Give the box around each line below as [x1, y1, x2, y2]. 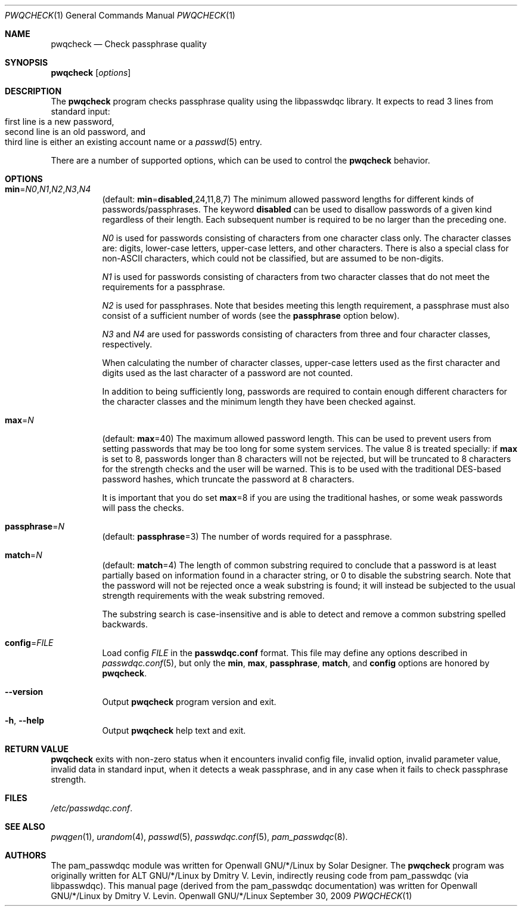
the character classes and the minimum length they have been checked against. [102, 396, 416, 407]
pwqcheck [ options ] [51, 67, 131, 78]
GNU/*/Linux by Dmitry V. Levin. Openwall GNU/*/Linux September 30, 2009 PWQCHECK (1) [51, 891, 412, 901]
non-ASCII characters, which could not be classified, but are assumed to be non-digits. [102, 253, 444, 263]
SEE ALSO [5, 821, 45, 832]
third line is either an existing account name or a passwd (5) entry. [5, 137, 262, 147]
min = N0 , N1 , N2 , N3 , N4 [5, 184, 91, 194]
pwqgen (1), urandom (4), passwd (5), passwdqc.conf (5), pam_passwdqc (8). [51, 832, 348, 842]
